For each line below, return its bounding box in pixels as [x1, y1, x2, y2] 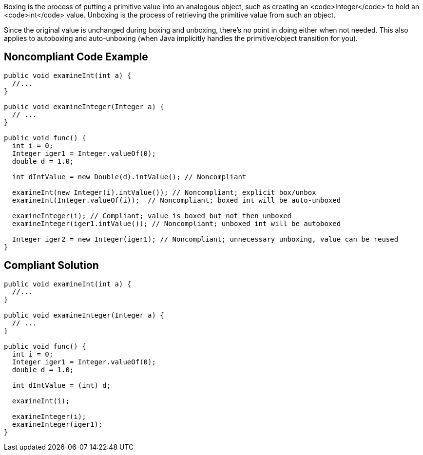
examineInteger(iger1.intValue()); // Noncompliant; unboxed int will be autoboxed [12, 219, 341, 227]
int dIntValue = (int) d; [12, 381, 111, 389]
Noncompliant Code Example [4, 51, 148, 63]
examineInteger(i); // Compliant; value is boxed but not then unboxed [12, 211, 292, 220]
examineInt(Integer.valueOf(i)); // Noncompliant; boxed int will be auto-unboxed [12, 196, 341, 204]
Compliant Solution [4, 259, 99, 272]
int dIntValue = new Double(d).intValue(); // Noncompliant [12, 172, 247, 181]
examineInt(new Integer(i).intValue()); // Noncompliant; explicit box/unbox [12, 188, 316, 196]
